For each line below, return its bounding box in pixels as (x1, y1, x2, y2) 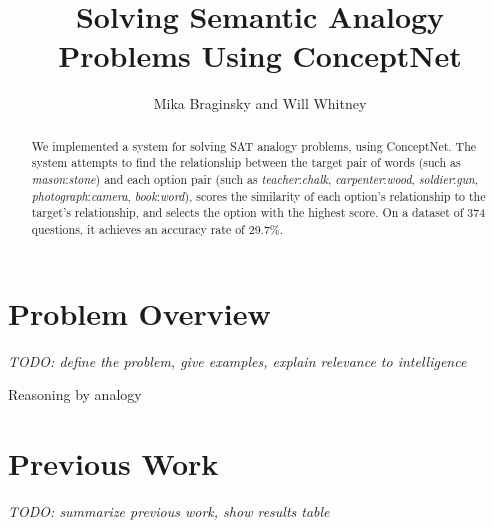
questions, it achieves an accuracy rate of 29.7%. (31, 220, 284, 237)
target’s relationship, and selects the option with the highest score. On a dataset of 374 (31, 204, 486, 221)
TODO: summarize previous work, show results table (8, 500, 330, 521)
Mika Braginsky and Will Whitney (153, 93, 367, 114)
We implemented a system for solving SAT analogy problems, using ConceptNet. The (31, 137, 477, 154)
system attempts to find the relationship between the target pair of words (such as (31, 154, 461, 171)
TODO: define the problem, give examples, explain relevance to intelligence (8, 350, 467, 371)
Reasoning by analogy (8, 384, 142, 405)
